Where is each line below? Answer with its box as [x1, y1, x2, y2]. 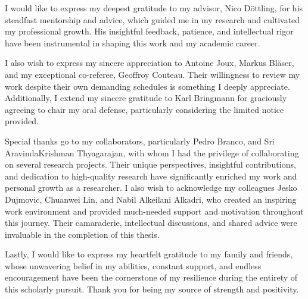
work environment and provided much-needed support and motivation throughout [5, 204, 304, 217]
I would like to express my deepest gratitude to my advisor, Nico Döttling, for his [5, 2, 303, 14]
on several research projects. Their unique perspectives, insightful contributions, [5, 158, 296, 171]
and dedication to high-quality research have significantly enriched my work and [5, 169, 297, 182]
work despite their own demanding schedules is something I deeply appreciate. [5, 80, 290, 92]
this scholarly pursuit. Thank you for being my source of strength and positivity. [5, 283, 299, 295]
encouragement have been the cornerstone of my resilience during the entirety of [5, 271, 298, 284]
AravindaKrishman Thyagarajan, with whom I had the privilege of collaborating [5, 146, 299, 159]
